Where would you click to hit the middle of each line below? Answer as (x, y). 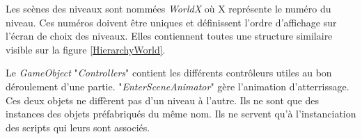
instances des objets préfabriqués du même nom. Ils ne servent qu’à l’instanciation (181, 114)
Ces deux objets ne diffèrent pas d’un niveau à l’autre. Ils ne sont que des (163, 100)
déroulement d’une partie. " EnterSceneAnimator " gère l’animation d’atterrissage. (178, 86)
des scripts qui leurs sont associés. (78, 127)
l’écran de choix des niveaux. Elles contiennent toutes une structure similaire (169, 36)
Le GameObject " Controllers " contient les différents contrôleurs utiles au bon (169, 73)
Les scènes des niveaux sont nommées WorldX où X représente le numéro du (168, 8)
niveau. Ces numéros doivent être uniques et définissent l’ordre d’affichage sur (171, 22)
